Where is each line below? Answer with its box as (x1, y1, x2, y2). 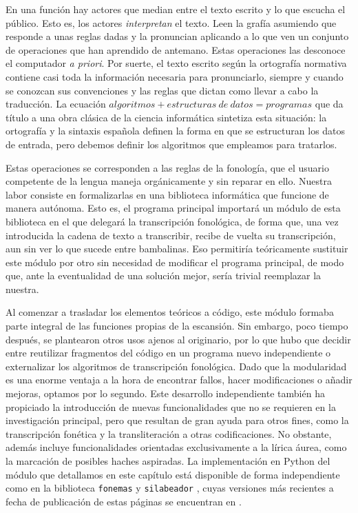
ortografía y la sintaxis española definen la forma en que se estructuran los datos (6, 123, 346, 138)
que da (315, 97, 344, 111)
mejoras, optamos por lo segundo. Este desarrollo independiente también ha (6, 386, 325, 401)
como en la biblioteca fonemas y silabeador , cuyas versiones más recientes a (6, 481, 334, 495)
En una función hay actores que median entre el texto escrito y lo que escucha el (6, 2, 346, 16)
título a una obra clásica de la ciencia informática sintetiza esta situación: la (6, 110, 327, 124)
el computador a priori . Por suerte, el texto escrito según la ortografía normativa (6, 56, 347, 70)
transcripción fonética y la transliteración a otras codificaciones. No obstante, (6, 426, 332, 441)
